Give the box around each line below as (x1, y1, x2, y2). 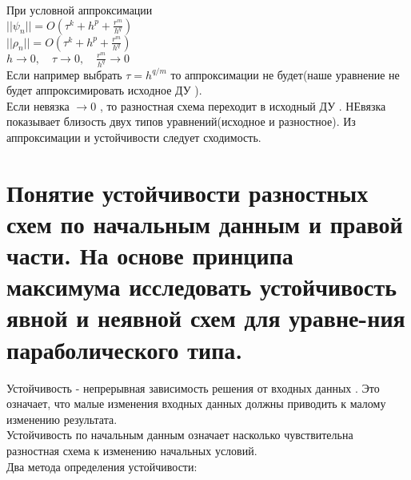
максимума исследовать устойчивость (6, 270, 397, 303)
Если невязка (6, 97, 70, 114)
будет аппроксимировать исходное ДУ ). (6, 82, 202, 99)
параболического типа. (6, 333, 243, 365)
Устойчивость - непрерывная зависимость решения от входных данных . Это (6, 379, 380, 396)
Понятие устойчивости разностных (6, 175, 369, 208)
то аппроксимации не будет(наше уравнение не (170, 66, 400, 83)
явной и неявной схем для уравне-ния (6, 301, 405, 334)
